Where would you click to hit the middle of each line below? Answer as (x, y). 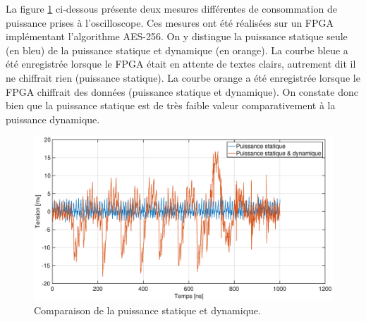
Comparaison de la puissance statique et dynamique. (147, 310)
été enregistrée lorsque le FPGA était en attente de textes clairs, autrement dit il (181, 64)
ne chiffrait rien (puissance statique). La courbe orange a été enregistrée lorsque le (183, 77)
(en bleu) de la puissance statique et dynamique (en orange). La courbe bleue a (177, 50)
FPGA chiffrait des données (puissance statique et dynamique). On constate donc (182, 91)
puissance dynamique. (53, 119)
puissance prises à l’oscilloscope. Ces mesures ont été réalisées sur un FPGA (170, 22)
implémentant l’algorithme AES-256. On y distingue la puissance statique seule (177, 36)
